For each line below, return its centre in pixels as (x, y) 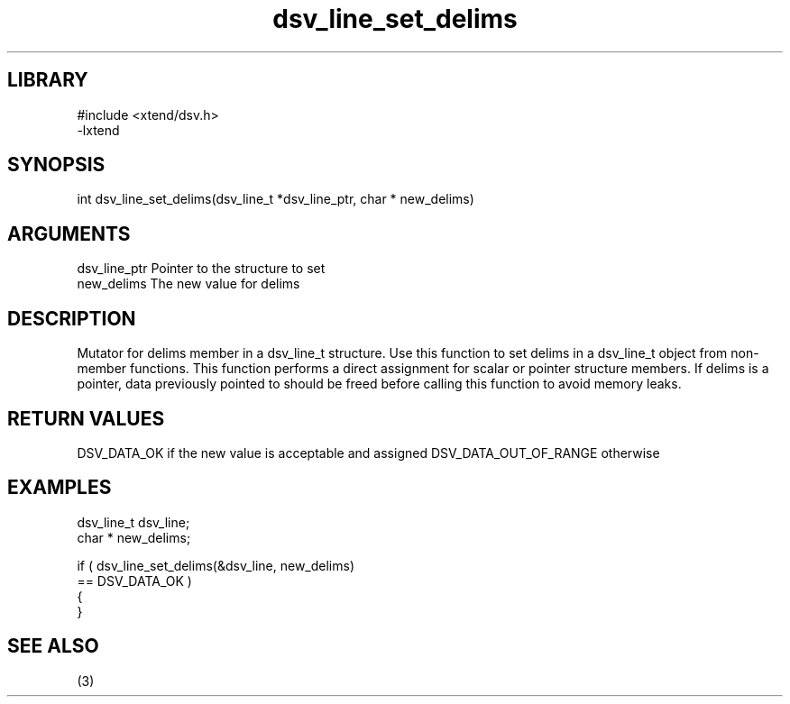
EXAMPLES (60, 488)
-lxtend (98, 130)
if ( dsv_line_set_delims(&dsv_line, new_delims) (216, 565)
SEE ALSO (53, 646)
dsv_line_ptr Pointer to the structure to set (201, 269)
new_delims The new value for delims (188, 284)
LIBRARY (48, 80)
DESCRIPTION (72, 318)
